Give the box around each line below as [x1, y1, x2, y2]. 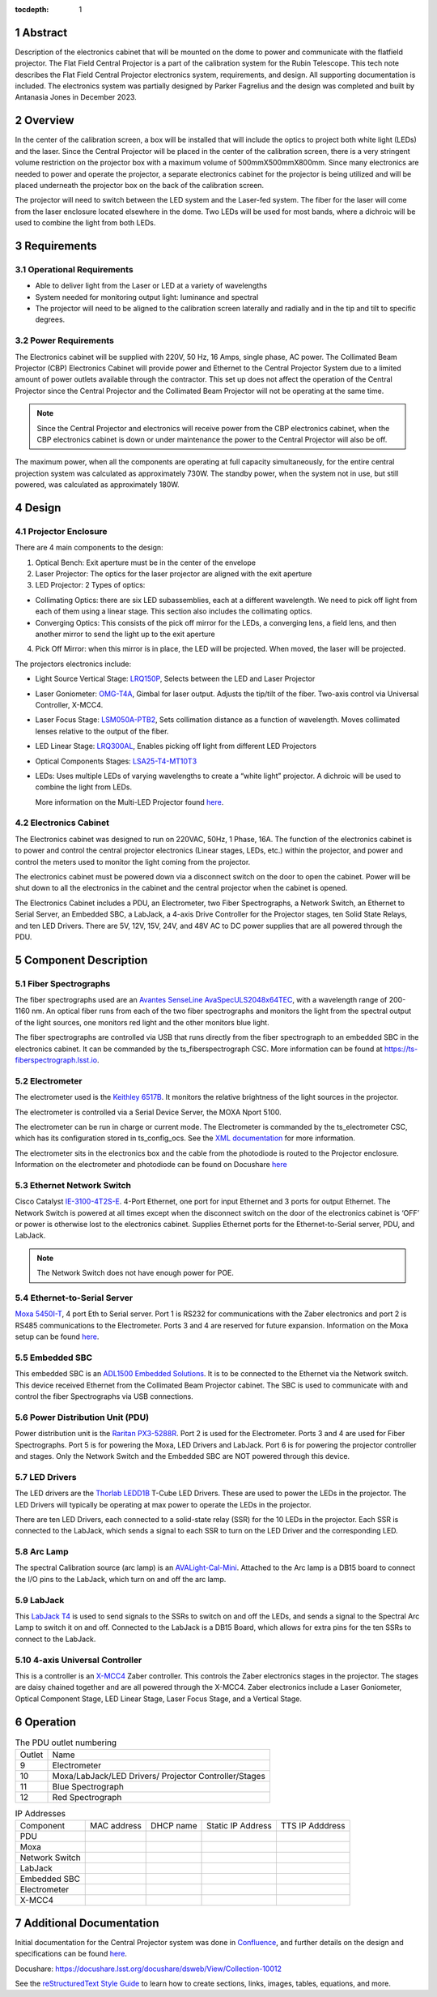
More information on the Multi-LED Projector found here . [35, 797, 224, 806]
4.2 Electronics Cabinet [15, 817, 109, 828]
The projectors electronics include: [15, 659, 132, 669]
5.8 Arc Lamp [15, 1546, 69, 1558]
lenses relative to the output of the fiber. [35, 726, 169, 736]
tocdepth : [15, 5, 49, 14]
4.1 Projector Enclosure [15, 525, 108, 537]
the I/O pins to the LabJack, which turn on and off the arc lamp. [15, 1574, 227, 1584]
